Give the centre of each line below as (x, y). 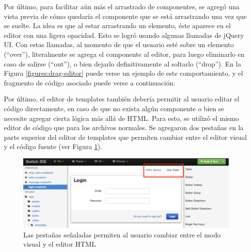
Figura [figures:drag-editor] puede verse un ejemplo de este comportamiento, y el (124, 73)
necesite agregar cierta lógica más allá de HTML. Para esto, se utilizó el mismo (122, 118)
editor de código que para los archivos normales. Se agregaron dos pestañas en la (124, 127)
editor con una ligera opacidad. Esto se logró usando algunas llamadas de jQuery (124, 35)
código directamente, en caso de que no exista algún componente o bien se (114, 108)
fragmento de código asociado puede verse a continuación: (90, 82)
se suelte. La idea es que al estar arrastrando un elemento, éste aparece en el (118, 25)
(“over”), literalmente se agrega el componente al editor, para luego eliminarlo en (124, 54)
